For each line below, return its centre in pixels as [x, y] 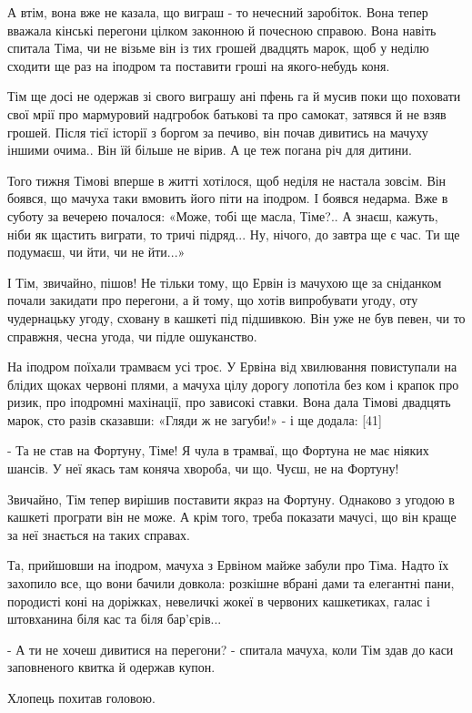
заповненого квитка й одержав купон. [111, 667]
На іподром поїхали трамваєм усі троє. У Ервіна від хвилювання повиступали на [232, 367]
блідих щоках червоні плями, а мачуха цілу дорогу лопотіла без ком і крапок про [233, 384]
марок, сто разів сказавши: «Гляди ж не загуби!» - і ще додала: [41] [195, 419]
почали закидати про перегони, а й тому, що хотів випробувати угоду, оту [213, 300]
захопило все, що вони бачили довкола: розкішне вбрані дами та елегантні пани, [231, 583]
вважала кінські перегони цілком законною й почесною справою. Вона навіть [222, 30]
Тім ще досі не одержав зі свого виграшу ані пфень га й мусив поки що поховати [234, 96]
